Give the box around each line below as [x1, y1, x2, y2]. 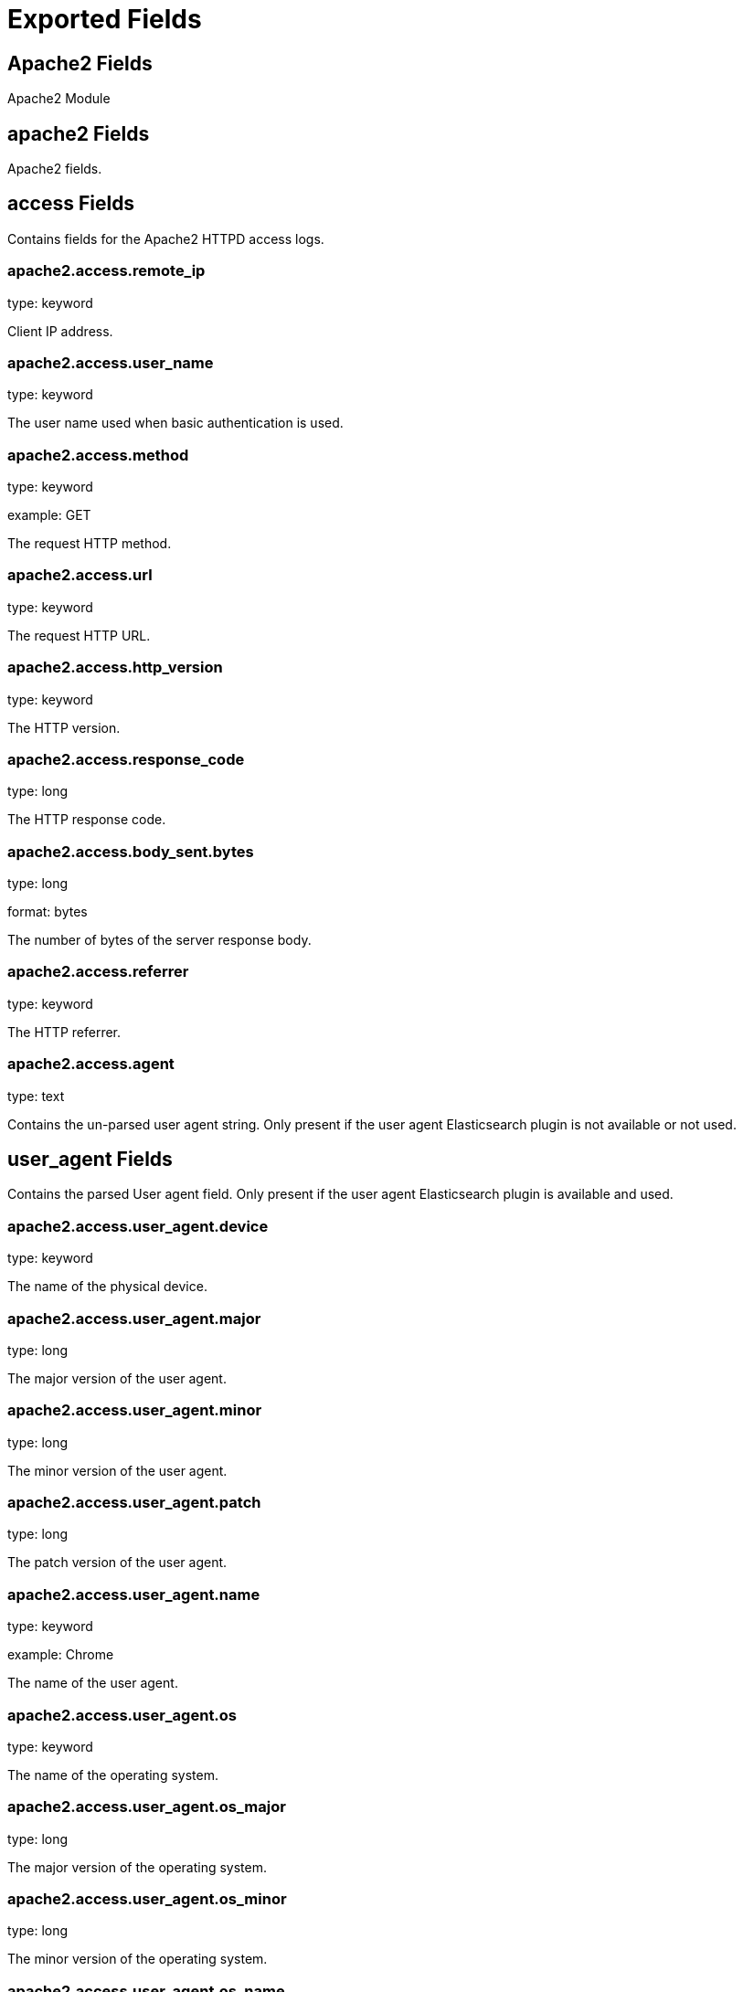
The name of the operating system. [7, 1766, 218, 1783]
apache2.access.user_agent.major [7, 1309, 261, 1328]
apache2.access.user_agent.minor [7, 1401, 262, 1420]
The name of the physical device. [7, 1278, 207, 1295]
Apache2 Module [7, 90, 111, 107]
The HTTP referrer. [7, 1023, 122, 1040]
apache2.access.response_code [7, 749, 245, 768]
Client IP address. [7, 323, 113, 339]
